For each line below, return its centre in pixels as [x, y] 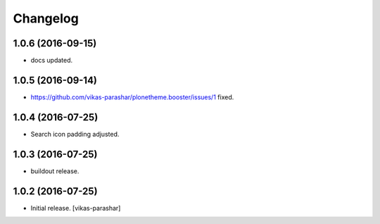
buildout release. [55, 171]
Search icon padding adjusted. [75, 134]
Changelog [46, 18]
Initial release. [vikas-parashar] [76, 208]
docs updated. [52, 61]
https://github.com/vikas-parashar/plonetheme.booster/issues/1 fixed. [132, 97]
